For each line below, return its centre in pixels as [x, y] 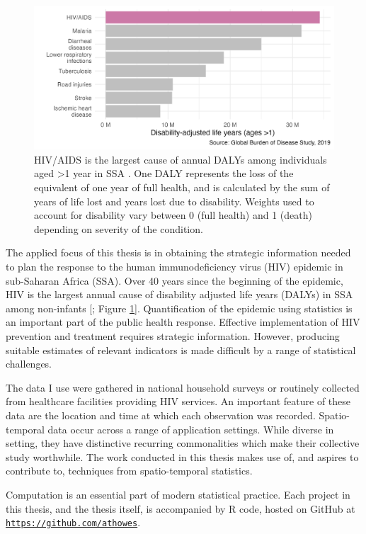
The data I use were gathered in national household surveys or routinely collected [183, 387]
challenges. [29, 364]
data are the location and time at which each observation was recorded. [161, 415]
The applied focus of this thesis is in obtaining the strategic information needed [178, 252]
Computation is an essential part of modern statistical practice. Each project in [178, 494]
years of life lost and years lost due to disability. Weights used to [174, 201]
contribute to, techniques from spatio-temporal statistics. [129, 471]
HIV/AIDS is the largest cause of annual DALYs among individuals [181, 159]
